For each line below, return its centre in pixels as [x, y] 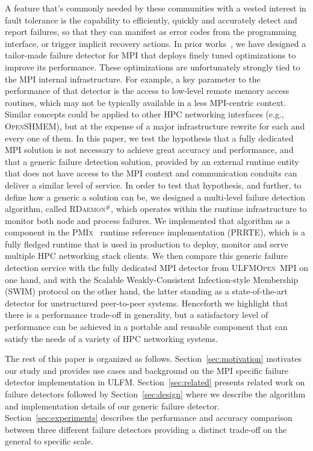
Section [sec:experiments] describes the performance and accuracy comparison [149, 418]
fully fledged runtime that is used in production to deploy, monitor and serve [147, 244]
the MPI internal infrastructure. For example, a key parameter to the [133, 79]
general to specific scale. [49, 441]
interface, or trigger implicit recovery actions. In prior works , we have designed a [156, 43]
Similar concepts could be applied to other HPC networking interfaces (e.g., [144, 114]
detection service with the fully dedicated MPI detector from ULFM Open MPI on [156, 268]
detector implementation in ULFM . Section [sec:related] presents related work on [155, 382]
